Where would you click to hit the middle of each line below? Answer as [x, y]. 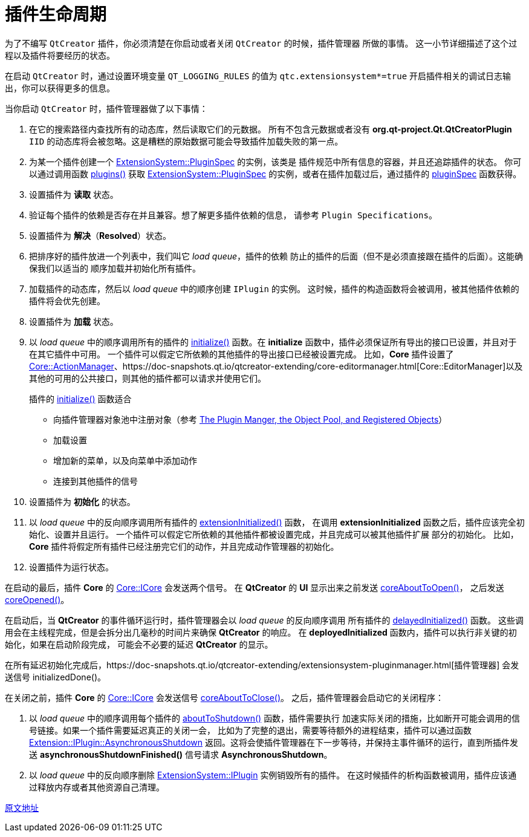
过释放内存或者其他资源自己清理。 [97, 787]
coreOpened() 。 [37, 599]
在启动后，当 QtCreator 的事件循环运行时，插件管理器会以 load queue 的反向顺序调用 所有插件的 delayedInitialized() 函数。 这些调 [264, 620]
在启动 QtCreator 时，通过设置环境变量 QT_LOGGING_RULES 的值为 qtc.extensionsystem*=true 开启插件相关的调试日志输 [258, 76]
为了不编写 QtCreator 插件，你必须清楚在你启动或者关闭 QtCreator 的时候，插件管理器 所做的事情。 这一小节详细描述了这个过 [261, 43]
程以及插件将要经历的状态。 [60, 55]
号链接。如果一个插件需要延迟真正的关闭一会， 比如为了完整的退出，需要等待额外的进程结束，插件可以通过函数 [250, 730]
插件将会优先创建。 [67, 301]
